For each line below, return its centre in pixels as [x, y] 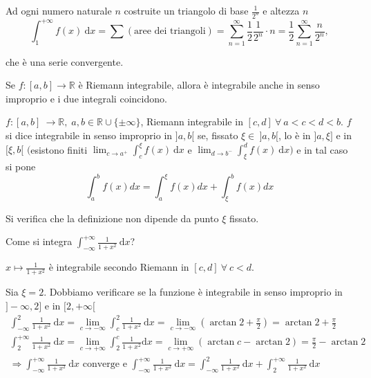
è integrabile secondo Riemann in [119, 267]
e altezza [281, 10]
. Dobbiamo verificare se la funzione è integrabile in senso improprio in [193, 292]
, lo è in [294, 135]
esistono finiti [59, 149]
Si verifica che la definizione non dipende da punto [112, 218]
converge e [105, 364]
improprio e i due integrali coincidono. [86, 98]
